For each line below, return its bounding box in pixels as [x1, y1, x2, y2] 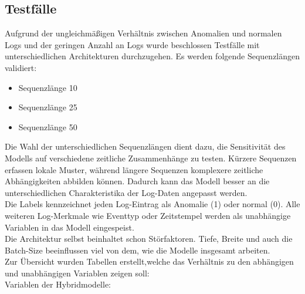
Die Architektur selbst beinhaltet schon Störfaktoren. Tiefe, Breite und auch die [5, 232, 293, 245]
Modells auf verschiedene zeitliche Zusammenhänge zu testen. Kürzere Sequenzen [5, 151, 297, 164]
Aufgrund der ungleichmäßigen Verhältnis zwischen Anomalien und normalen [5, 27, 282, 39]
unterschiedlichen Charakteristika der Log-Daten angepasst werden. [5, 186, 248, 198]
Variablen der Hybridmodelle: [5, 278, 111, 290]
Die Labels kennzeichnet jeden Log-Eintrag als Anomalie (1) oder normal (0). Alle [5, 198, 300, 210]
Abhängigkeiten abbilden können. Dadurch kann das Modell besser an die [5, 175, 270, 187]
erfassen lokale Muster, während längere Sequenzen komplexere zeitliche [5, 163, 263, 175]
